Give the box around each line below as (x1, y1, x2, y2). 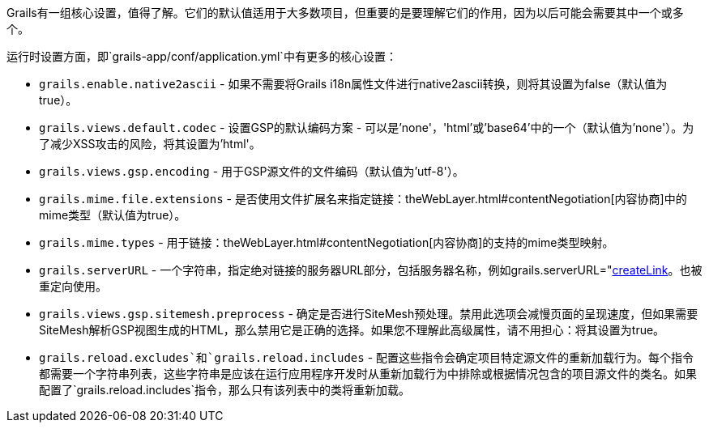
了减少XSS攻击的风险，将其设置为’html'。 (39, 137, 261, 151)
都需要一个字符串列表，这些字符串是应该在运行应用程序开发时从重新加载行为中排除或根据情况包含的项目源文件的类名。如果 (39, 367, 697, 380)
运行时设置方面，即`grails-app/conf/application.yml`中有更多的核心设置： (6, 49, 397, 63)
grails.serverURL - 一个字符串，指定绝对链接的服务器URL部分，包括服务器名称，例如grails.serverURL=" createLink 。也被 (39, 263, 703, 277)
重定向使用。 (39, 279, 107, 293)
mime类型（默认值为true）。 (39, 208, 186, 222)
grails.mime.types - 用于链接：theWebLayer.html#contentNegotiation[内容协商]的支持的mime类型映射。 (39, 236, 614, 249)
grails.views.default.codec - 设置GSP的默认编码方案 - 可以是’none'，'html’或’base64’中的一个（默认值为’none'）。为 (39, 121, 694, 134)
